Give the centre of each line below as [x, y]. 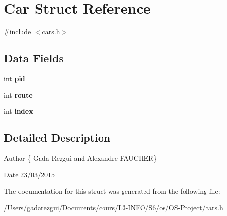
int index [19, 111]
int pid [15, 78]
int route [18, 95]
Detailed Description [57, 138]
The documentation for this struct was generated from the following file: [112, 191]
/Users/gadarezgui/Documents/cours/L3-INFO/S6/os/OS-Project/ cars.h [113, 207]
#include [18, 32]
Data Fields [34, 58]
